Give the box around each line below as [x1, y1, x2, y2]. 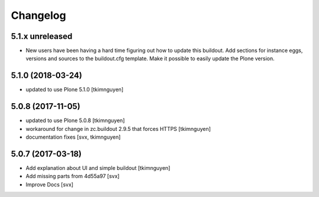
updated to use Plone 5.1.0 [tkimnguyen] [25, 86, 124, 93]
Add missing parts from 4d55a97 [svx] [25, 173, 120, 180]
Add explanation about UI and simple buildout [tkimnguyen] [25, 164, 171, 171]
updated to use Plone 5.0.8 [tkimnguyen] [25, 117, 125, 124]
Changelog [11, 9, 66, 22]
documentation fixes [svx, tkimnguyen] [25, 133, 121, 141]
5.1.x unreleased [11, 31, 73, 41]
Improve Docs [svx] [25, 180, 74, 188]
